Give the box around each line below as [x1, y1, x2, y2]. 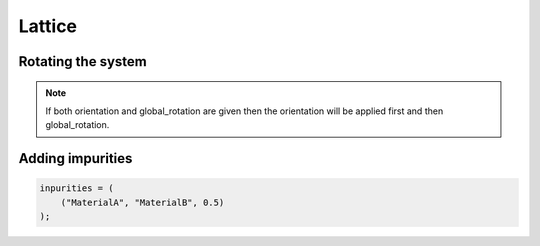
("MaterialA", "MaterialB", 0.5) [60, 196, 225, 208]
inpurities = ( [39, 183, 114, 194]
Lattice [18, 15, 78, 37]
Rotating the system [18, 53, 147, 70]
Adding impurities [18, 150, 133, 167]
